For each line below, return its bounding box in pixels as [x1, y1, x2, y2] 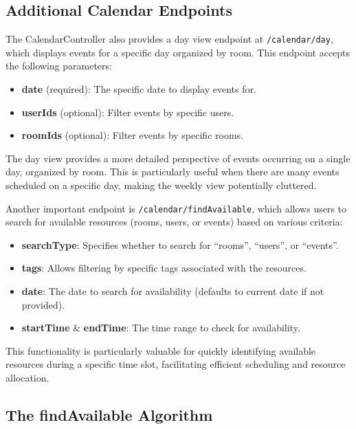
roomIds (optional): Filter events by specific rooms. [21, 128, 243, 142]
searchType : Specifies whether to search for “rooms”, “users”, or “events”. [21, 237, 339, 252]
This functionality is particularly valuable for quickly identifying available [5, 343, 316, 357]
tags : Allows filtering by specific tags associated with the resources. [21, 261, 307, 275]
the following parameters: [5, 58, 112, 73]
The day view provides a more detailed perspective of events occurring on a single [5, 151, 351, 165]
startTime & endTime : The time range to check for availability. [21, 320, 300, 335]
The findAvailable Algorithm [5, 404, 213, 425]
